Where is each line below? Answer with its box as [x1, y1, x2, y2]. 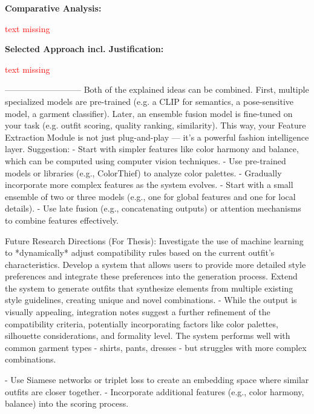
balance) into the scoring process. [5, 397, 129, 410]
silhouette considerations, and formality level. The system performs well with [5, 329, 290, 342]
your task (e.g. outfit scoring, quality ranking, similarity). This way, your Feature [5, 119, 306, 132]
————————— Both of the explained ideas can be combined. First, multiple [5, 83, 309, 96]
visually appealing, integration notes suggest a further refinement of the [5, 305, 270, 318]
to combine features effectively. [5, 213, 119, 226]
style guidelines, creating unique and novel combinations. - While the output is [5, 293, 297, 306]
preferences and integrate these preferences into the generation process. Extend [5, 270, 298, 282]
